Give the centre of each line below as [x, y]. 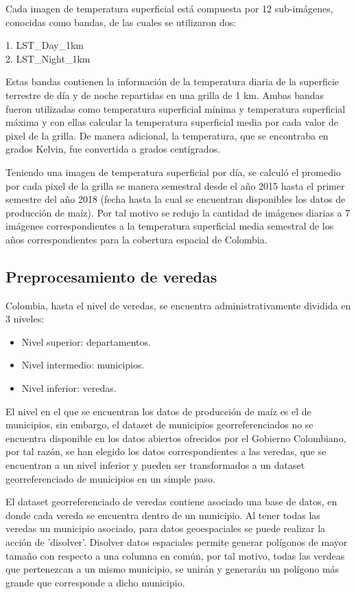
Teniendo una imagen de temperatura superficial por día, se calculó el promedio [173, 172]
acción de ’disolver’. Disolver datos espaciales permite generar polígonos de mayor [177, 542]
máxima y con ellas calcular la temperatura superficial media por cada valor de [172, 122]
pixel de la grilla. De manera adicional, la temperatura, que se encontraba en [167, 135]
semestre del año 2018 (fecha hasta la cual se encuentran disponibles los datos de [176, 199]
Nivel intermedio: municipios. [83, 365]
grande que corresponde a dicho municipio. [95, 582]
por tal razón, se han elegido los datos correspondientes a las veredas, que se [166, 451]
